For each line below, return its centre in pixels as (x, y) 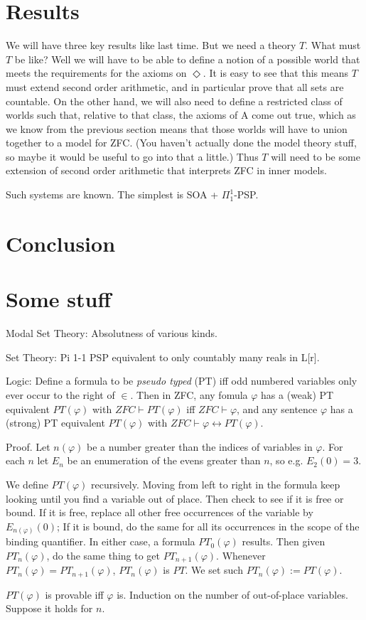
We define (27, 484)
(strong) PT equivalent (55, 423)
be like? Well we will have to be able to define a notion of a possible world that (187, 59)
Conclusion (61, 243)
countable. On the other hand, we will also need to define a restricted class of (174, 101)
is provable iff (74, 594)
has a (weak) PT (297, 394)
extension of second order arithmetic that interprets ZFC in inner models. (166, 170)
